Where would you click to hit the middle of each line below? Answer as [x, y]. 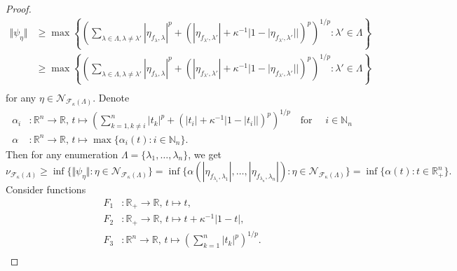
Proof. [19, 8]
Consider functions [46, 189]
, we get [205, 154]
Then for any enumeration [62, 154]
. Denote [111, 97]
